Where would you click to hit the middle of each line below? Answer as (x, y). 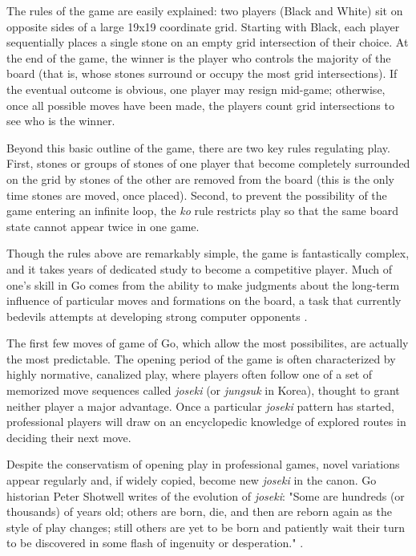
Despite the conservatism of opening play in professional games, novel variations (203, 464)
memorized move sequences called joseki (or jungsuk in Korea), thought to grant (203, 390)
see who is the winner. (61, 121)
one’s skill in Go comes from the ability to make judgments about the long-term (203, 284)
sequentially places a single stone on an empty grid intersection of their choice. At (208, 42)
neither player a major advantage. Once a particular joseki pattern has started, (200, 406)
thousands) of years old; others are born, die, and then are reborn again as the (199, 511)
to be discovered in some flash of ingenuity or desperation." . (155, 543)
